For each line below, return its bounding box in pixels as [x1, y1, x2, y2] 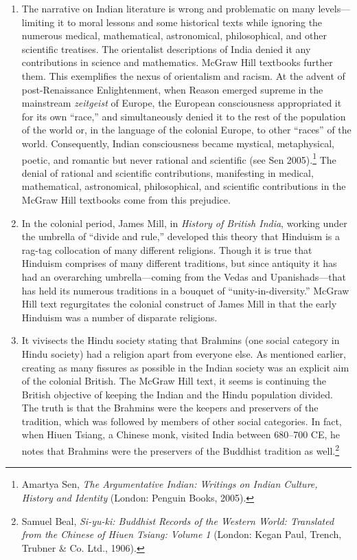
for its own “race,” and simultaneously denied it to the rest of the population [21, 109, 346, 123]
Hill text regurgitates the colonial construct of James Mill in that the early [21, 297, 337, 311]
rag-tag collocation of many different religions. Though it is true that [21, 242, 312, 257]
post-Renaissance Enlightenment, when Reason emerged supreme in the [21, 82, 323, 96]
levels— [318, 1, 351, 15]
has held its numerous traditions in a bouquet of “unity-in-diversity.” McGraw [21, 283, 349, 297]
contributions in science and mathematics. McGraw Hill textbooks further [21, 55, 333, 69]
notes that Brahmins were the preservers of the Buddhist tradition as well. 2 [21, 442, 340, 457]
